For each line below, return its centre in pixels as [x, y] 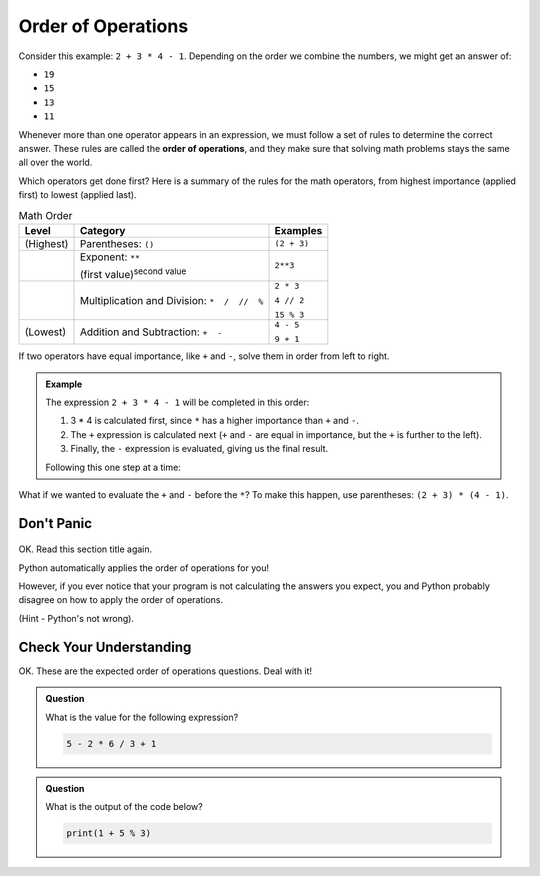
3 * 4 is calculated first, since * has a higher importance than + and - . [215, 421]
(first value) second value [133, 273]
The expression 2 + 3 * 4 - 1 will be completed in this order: [177, 402]
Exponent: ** [109, 257]
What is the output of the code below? [124, 806]
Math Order [45, 215]
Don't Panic [55, 523]
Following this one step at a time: [113, 467]
